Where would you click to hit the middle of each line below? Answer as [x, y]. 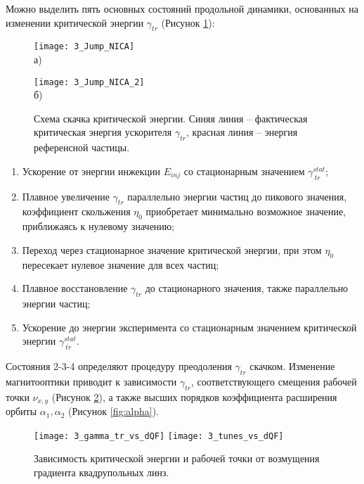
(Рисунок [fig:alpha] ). [113, 411]
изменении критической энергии [75, 22]
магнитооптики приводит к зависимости [91, 381]
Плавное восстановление [75, 288]
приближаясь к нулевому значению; [98, 226]
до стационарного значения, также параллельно [247, 288]
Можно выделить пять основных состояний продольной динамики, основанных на [182, 8]
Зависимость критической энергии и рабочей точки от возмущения [177, 458]
